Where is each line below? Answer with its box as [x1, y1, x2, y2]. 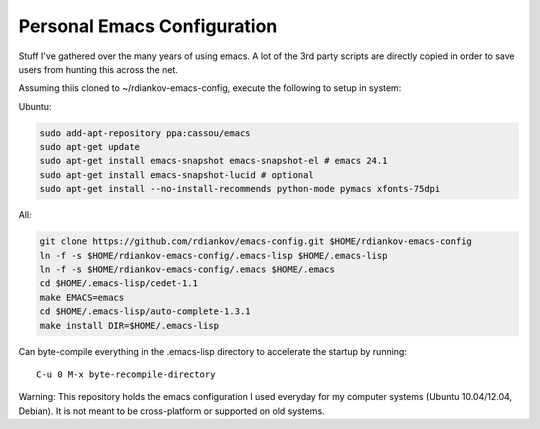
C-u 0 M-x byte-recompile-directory [36, 368, 216, 380]
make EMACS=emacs [39, 291, 125, 303]
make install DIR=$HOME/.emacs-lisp [39, 320, 220, 331]
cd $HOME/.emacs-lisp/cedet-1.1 [39, 278, 199, 289]
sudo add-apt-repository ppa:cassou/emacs [39, 127, 251, 139]
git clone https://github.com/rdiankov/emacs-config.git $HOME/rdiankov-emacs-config [39, 236, 472, 247]
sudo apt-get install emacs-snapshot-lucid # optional [39, 169, 314, 180]
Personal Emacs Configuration [18, 15, 278, 37]
